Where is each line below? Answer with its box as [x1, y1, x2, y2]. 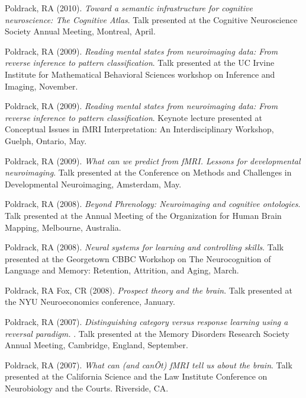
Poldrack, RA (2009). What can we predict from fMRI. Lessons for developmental [5, 154, 301, 167]
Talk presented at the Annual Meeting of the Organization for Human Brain [5, 209, 282, 221]
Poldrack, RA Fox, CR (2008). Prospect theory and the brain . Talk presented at [5, 284, 292, 296]
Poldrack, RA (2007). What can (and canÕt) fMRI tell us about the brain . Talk [5, 358, 292, 371]
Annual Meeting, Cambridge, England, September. [5, 339, 188, 351]
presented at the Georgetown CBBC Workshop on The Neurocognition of [5, 252, 271, 265]
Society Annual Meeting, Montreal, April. [5, 25, 156, 37]
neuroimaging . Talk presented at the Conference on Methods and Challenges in [5, 166, 292, 179]
